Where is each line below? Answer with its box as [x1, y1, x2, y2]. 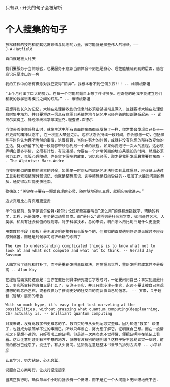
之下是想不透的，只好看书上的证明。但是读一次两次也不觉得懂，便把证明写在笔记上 [9, 332, 156, 337]
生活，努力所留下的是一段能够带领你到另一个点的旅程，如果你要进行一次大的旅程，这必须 [5, 143, 164, 148]
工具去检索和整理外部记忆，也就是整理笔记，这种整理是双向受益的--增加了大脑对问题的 [5, 173, 161, 179]
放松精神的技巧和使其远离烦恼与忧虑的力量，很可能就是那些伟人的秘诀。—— [5, 42, 139, 47]
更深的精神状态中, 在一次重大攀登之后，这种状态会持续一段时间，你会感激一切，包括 [9, 132, 161, 137]
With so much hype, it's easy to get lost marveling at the [5, 302, 135, 307]
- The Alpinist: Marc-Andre [5, 158, 65, 163]
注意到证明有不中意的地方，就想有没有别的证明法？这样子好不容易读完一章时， [20, 337, 160, 342]
